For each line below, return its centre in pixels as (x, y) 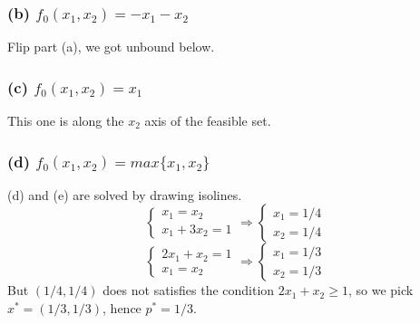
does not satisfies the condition (189, 290)
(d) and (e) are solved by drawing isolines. (125, 194)
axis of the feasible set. (208, 121)
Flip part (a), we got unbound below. (111, 47)
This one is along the (66, 121)
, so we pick (381, 290)
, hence (122, 308)
